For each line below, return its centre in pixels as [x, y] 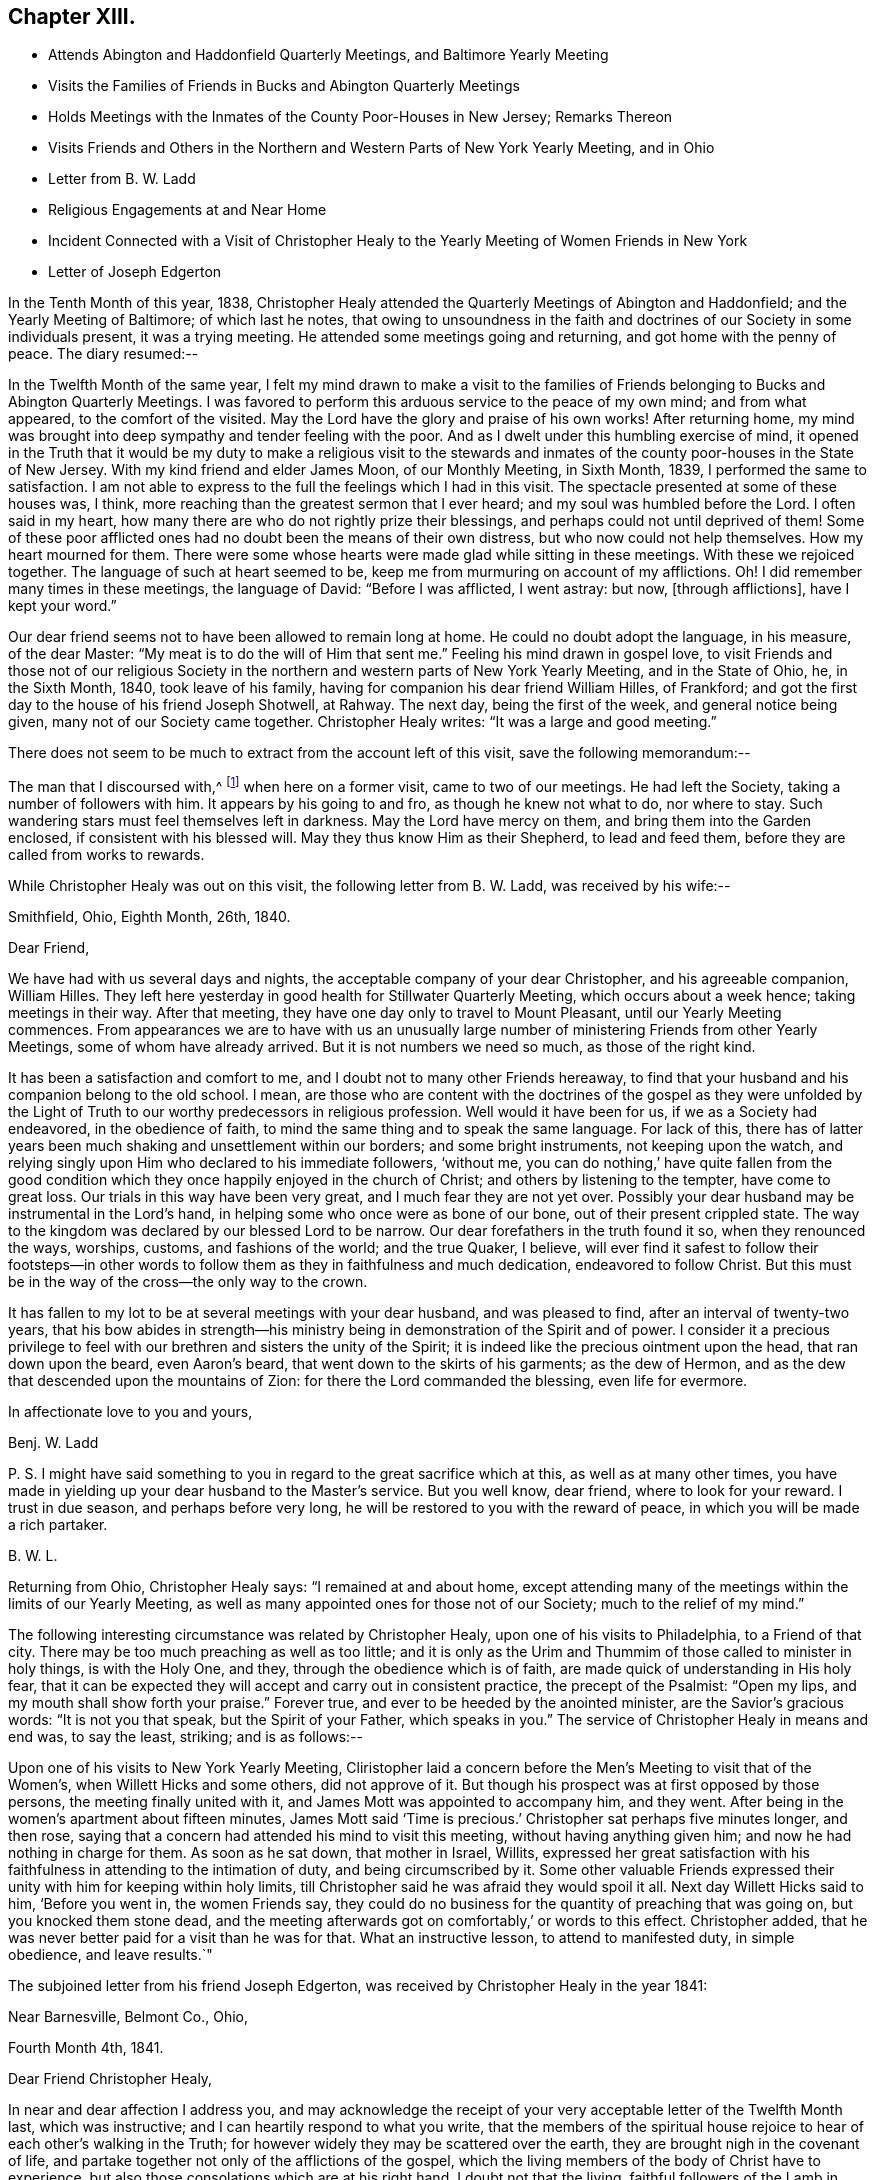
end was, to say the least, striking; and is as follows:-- [185, 1737]
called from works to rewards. [106, 855]
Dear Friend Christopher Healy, [110, 2079]
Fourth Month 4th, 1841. [86, 2048]
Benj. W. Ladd [53, 1443]
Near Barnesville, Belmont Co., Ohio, [128, 2017]
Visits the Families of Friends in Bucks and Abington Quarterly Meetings [284, 86]
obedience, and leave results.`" [110, 1955]
